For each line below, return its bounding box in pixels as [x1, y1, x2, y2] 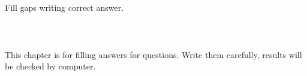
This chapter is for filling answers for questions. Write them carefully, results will [5, 48, 302, 60]
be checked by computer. [5, 60, 96, 72]
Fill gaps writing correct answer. [5, 1, 124, 14]
